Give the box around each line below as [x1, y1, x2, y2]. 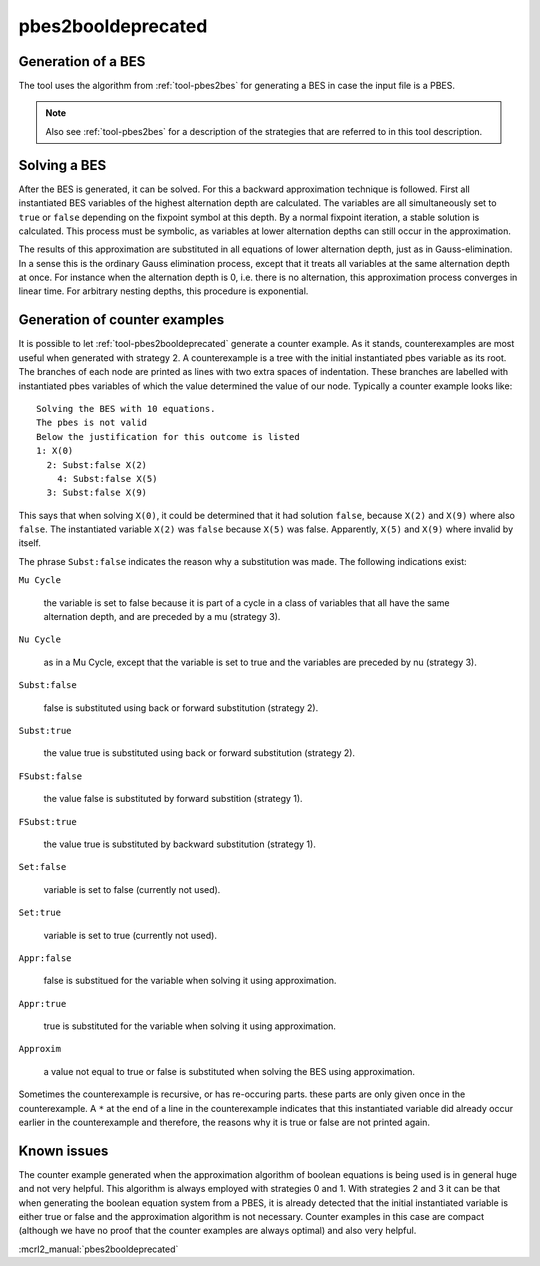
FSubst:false [18, 770, 83, 782]
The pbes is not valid [36, 417, 148, 429]
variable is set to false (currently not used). [43, 883, 221, 895]
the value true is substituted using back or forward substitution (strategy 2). [43, 747, 355, 759]
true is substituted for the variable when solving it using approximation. [43, 1020, 337, 1032]
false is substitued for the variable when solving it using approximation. [43, 975, 337, 987]
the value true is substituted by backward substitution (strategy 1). [43, 838, 317, 850]
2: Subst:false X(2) [46, 459, 148, 470]
